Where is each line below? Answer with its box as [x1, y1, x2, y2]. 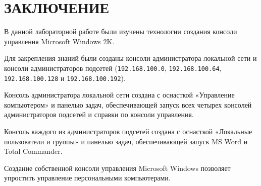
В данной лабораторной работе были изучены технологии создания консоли [4, 26, 237, 37]
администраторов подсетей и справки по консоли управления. [4, 109, 194, 120]
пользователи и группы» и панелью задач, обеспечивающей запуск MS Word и [4, 136, 248, 146]
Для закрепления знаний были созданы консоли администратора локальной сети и [4, 53, 257, 63]
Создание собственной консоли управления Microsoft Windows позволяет [4, 162, 231, 173]
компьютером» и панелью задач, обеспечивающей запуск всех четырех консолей [4, 99, 252, 110]
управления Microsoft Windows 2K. [4, 36, 115, 46]
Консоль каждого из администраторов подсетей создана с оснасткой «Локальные [4, 126, 252, 136]
